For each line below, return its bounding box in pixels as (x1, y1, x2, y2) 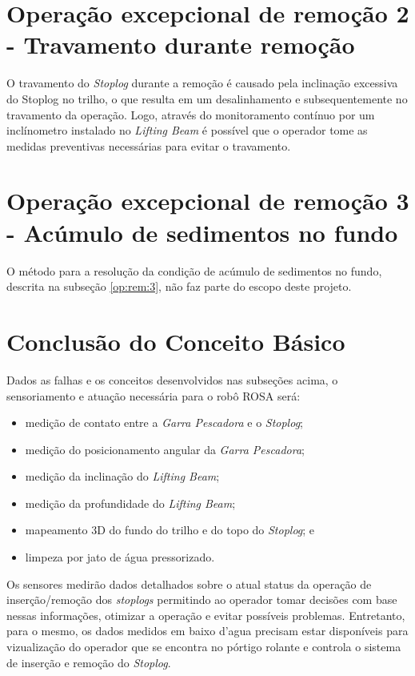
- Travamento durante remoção (6, 28, 355, 61)
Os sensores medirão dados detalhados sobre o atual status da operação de (6, 575, 372, 592)
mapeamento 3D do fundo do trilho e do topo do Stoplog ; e (25, 521, 315, 538)
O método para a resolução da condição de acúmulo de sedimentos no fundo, (6, 262, 382, 279)
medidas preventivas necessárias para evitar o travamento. (6, 137, 291, 154)
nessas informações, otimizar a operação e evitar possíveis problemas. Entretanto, (6, 606, 405, 623)
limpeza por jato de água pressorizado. (25, 549, 215, 565)
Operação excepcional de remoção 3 (6, 184, 409, 217)
